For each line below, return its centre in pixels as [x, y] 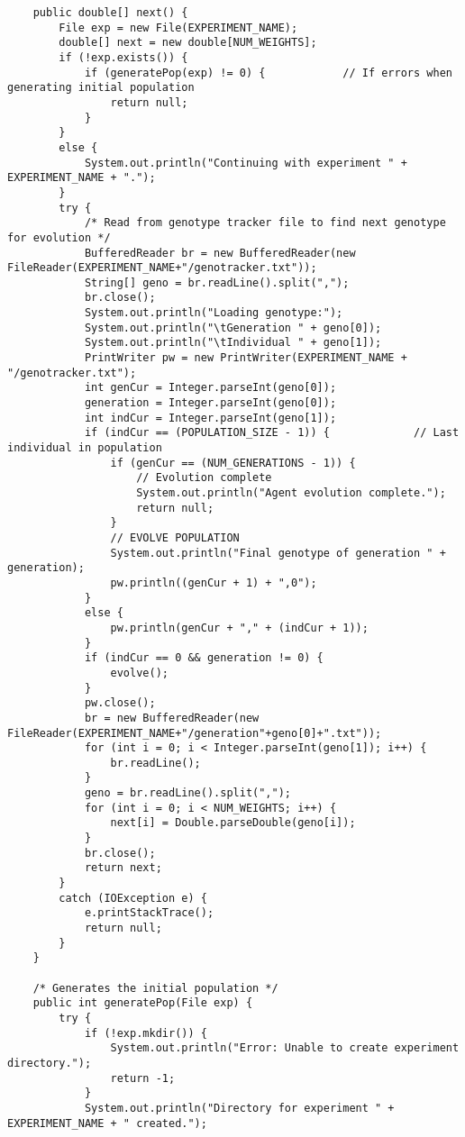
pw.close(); [120, 703]
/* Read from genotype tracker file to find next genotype [265, 223]
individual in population [85, 448]
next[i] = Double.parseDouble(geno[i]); [233, 823]
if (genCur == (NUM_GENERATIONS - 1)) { [233, 463]
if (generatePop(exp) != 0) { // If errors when [268, 73]
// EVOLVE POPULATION [175, 537]
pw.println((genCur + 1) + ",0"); [214, 582]
